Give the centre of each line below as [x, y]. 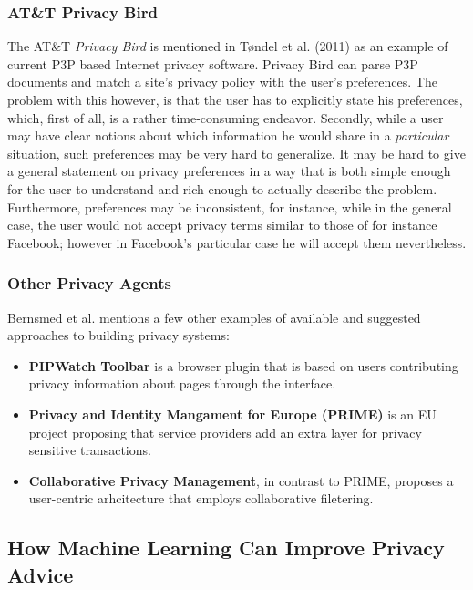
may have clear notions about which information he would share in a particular [228, 135]
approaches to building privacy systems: [118, 335]
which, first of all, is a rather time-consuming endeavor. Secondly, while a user [226, 117]
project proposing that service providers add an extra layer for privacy [225, 432]
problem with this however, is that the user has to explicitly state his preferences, [235, 99]
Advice [41, 574]
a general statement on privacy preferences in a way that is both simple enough [229, 171]
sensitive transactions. [90, 450]
